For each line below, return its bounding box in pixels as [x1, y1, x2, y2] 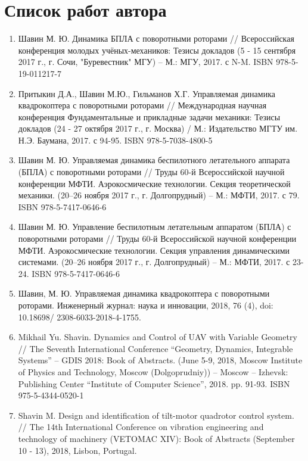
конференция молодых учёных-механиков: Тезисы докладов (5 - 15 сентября [18, 43, 296, 56]
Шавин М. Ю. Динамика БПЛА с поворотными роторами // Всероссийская [18, 32, 294, 45]
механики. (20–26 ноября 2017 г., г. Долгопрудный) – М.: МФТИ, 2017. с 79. [18, 189, 300, 201]
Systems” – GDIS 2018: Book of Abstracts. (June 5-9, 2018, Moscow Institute [18, 354, 303, 366]
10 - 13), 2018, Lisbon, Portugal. [18, 444, 137, 456]
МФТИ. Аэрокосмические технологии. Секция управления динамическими [18, 244, 290, 256]
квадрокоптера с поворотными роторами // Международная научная [18, 99, 267, 111]
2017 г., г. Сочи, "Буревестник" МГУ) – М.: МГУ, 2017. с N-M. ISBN [18, 55, 273, 68]
